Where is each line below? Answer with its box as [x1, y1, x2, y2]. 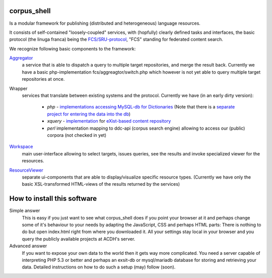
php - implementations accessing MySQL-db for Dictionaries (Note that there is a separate [47, 104, 235, 110]
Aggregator [9, 55, 33, 61]
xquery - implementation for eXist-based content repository [47, 118, 171, 124]
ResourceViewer [9, 167, 44, 173]
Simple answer [9, 207, 40, 214]
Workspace [9, 144, 33, 150]
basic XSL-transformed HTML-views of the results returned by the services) [22, 181, 180, 187]
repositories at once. [22, 76, 65, 82]
